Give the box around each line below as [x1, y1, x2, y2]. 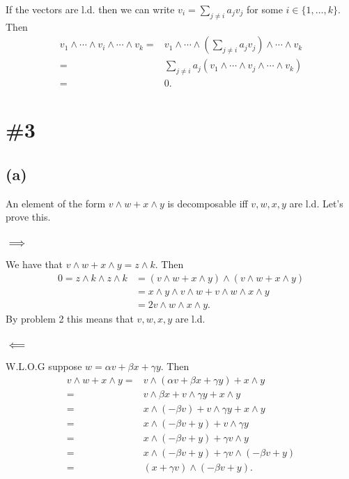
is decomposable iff [167, 196, 248, 210]
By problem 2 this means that [6, 311, 134, 326]
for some [247, 2, 283, 16]
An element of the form [6, 196, 106, 210]
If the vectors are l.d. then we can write [6, 2, 175, 16]
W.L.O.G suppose [6, 358, 82, 373]
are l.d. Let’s [289, 196, 343, 210]
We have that [6, 257, 63, 272]
